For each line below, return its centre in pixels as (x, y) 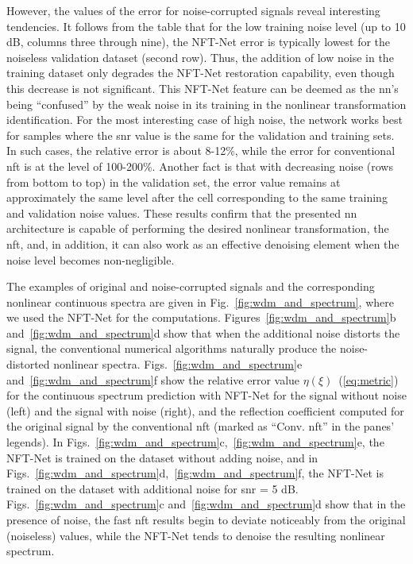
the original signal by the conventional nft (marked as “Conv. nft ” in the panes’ (201, 426)
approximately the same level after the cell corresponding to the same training (197, 197)
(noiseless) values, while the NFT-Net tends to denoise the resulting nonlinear (196, 535)
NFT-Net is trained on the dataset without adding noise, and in (162, 457)
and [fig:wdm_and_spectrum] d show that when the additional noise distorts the (203, 332)
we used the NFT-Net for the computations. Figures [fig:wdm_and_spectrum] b (201, 317)
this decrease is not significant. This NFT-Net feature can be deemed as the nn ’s (203, 88)
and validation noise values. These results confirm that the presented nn (182, 212)
